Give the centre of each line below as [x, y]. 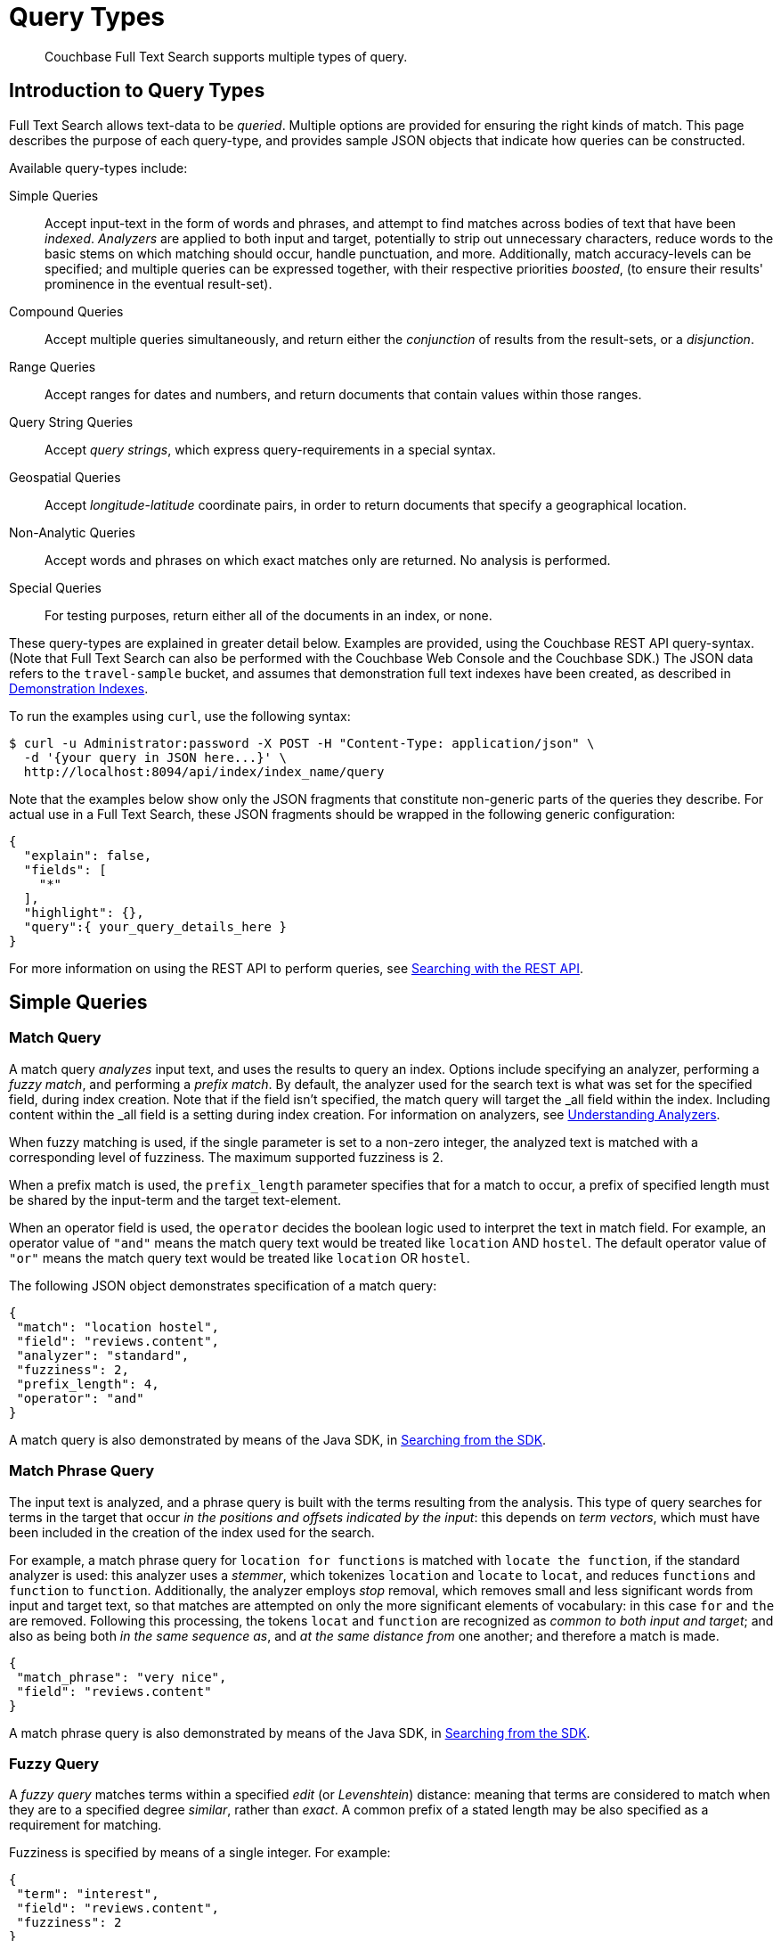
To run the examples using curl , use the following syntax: [180, 716]
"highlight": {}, [84, 912]
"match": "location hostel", [118, 1327]
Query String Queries [71, 422]
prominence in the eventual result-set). [159, 283]
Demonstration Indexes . [79, 688]
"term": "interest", [88, 1894]
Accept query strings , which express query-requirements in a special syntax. [270, 449]
